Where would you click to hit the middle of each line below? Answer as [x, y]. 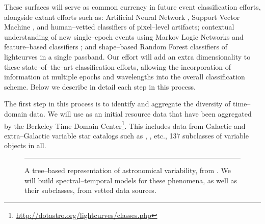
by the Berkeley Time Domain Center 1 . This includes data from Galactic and [125, 125]
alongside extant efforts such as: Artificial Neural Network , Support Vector [122, 17]
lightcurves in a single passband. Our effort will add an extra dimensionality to [127, 56]
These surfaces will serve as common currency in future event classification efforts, [132, 7]
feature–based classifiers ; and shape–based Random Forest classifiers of [116, 47]
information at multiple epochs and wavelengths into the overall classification [125, 77]
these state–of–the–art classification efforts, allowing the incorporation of [118, 66]
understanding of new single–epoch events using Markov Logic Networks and [124, 36]
